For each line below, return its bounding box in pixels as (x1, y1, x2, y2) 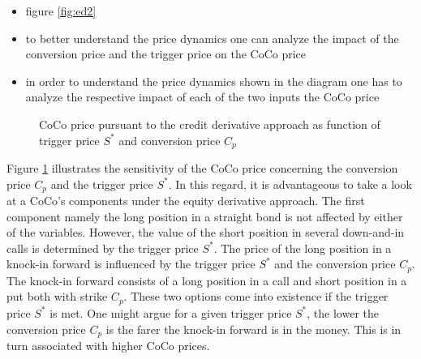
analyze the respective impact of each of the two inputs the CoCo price (25, 88, 380, 105)
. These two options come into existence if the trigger (123, 288, 389, 305)
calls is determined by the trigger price (6, 239, 199, 256)
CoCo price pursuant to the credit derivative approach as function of (39, 115, 380, 132)
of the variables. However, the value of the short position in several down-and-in (6, 224, 405, 241)
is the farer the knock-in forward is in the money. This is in (105, 320, 402, 337)
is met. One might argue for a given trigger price (49, 304, 292, 321)
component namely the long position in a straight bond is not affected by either (6, 207, 403, 224)
